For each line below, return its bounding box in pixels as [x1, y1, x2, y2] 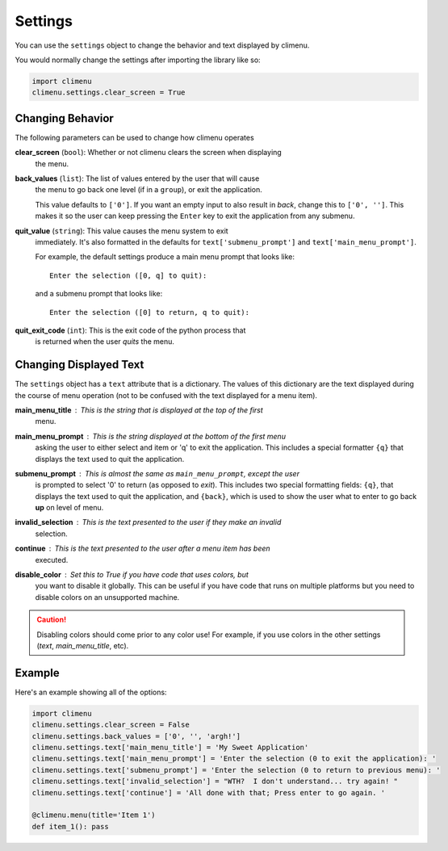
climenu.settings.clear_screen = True [31, 88, 186, 97]
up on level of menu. [35, 503, 104, 513]
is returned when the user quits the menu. [35, 337, 175, 346]
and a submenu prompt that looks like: [35, 289, 163, 299]
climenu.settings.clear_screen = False [31, 720, 190, 730]
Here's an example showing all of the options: [15, 687, 167, 697]
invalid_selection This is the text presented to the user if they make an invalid [15, 518, 282, 527]
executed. [35, 555, 69, 564]
